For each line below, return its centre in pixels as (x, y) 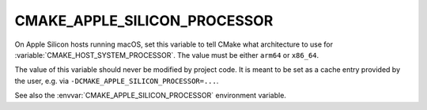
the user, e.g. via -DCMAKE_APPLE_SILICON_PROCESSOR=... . (117, 81)
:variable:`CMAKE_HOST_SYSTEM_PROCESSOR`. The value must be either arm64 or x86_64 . (167, 55)
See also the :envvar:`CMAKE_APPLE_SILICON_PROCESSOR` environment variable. (150, 96)
